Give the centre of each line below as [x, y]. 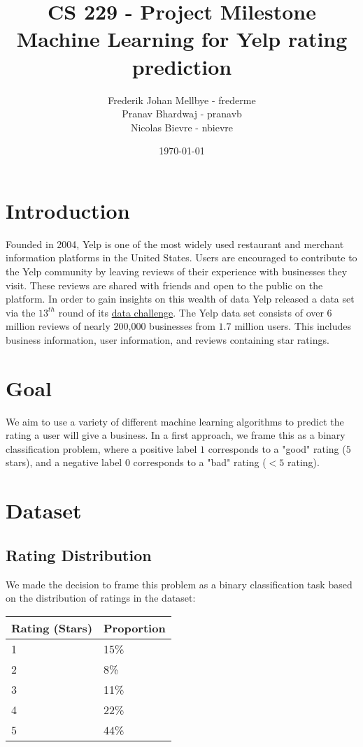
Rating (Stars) [52, 628]
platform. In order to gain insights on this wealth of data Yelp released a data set [180, 299]
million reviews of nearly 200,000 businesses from [111, 326]
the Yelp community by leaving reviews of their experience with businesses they [177, 271]
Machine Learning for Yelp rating [182, 39]
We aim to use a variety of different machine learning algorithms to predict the [175, 421]
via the [21, 312]
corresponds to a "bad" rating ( [200, 462]
